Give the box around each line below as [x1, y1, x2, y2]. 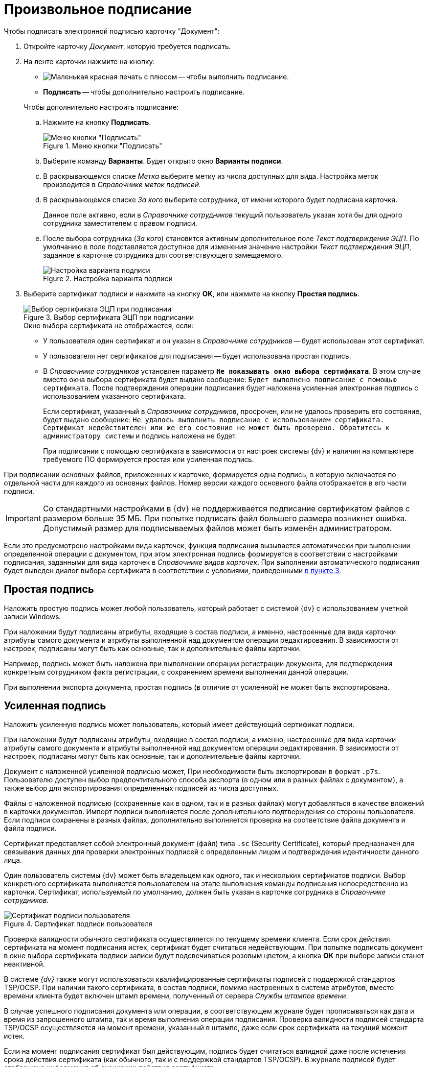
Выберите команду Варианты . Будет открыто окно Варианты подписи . [43, 156, 283, 165]
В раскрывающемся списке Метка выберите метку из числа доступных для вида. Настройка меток [43, 171, 379, 180]
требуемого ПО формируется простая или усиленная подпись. [43, 455, 254, 463]
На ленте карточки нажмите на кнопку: [23, 57, 155, 66]
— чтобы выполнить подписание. [178, 72, 289, 81]
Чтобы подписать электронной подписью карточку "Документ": [4, 26, 220, 35]
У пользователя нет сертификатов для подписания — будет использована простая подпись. [43, 351, 351, 360]
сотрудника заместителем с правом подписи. [43, 218, 198, 227]
